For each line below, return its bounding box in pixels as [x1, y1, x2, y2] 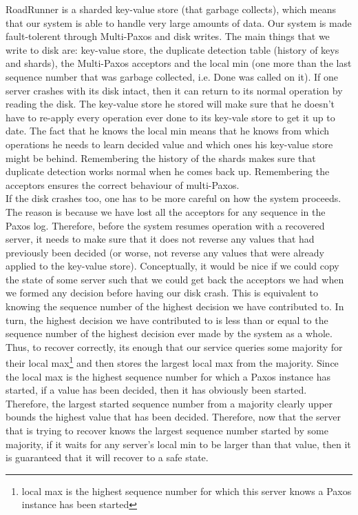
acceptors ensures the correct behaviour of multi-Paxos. [6, 177, 240, 192]
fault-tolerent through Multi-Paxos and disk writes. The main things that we [6, 29, 330, 43]
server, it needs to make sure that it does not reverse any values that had [6, 232, 315, 246]
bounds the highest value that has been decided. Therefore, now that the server [6, 410, 341, 424]
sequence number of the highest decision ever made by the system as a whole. [6, 326, 333, 341]
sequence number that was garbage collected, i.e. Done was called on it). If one [6, 69, 339, 83]
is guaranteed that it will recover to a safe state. [6, 450, 209, 465]
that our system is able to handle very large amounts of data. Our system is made [6, 15, 352, 30]
